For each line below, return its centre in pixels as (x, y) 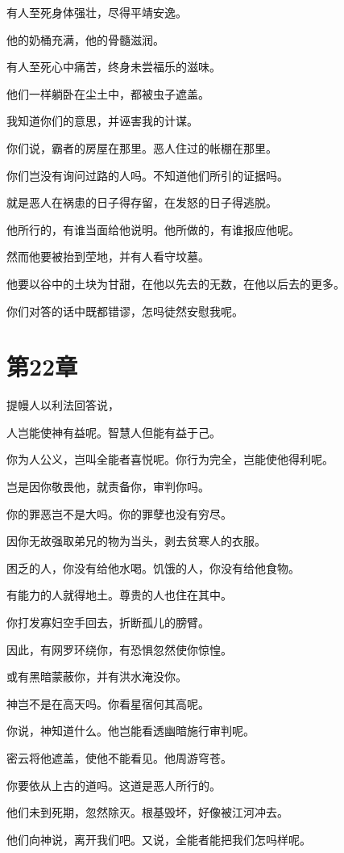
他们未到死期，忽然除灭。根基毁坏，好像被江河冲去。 (147, 812)
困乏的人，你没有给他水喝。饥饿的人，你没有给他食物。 (153, 567)
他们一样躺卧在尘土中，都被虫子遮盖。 (108, 93)
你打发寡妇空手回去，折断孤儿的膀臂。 (108, 622)
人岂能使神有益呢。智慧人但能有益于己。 (114, 432)
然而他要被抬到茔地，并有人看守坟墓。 (108, 256)
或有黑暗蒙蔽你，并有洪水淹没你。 (97, 677)
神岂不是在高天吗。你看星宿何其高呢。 (108, 703)
